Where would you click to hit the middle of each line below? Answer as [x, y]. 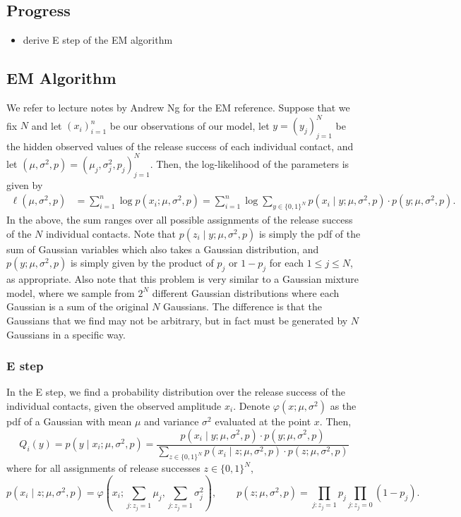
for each [287, 263]
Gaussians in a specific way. [66, 334]
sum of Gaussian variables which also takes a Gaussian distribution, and [163, 249]
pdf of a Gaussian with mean [69, 421]
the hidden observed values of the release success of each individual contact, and [180, 146]
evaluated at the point [263, 421]
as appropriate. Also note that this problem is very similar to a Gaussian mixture [183, 279]
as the [343, 405]
